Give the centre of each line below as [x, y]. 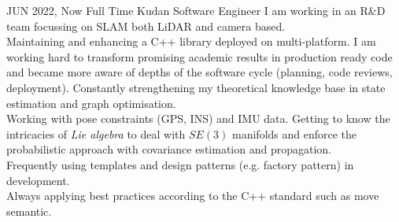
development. [38, 180]
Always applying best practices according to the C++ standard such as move [193, 196]
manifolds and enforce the [295, 133]
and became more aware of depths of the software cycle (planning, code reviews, [199, 72]
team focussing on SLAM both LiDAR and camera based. [146, 26]
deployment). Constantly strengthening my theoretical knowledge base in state [196, 87]
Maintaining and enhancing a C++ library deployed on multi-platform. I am [191, 41]
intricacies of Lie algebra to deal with [96, 133]
